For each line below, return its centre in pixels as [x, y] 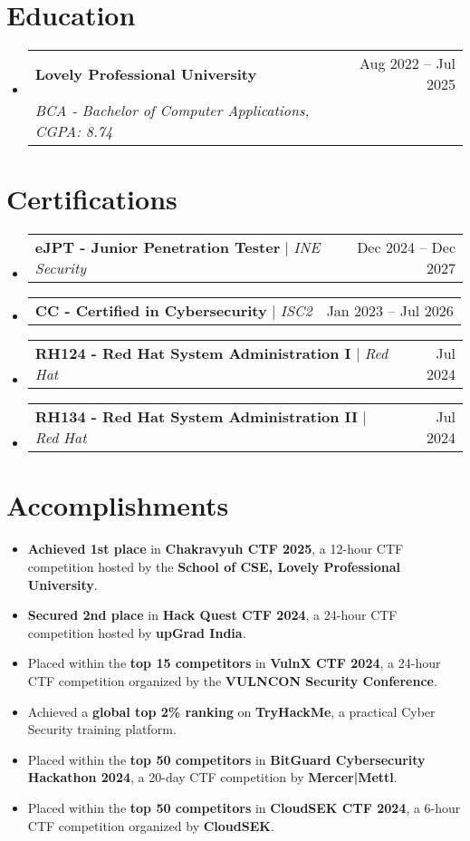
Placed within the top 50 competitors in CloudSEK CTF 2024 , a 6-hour [244, 807]
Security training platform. [102, 729]
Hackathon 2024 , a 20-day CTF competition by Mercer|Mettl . [212, 777]
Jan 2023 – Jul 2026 [390, 311]
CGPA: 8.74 [74, 131]
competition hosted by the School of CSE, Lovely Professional [214, 566]
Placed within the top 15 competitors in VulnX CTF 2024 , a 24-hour [234, 663]
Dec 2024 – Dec [406, 247]
